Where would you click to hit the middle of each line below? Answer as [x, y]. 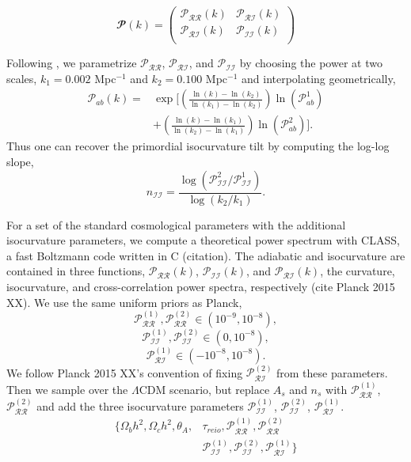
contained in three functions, [76, 271]
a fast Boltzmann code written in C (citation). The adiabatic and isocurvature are [206, 255]
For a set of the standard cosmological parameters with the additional [176, 224]
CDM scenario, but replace [204, 389]
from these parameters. [332, 372]
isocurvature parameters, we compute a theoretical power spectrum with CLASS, [203, 240]
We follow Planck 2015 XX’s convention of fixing [125, 372]
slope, [20, 161]
